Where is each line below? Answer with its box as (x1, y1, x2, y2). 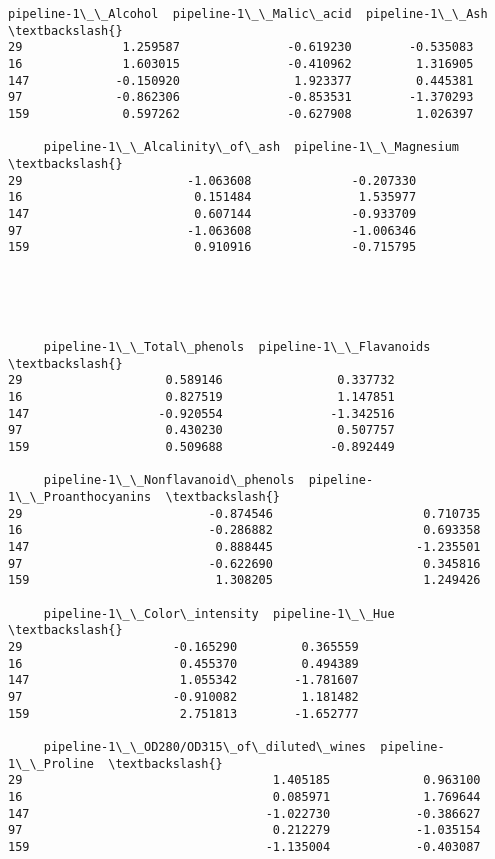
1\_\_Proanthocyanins (8, 490, 152, 505)
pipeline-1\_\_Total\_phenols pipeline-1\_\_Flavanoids (43, 340, 431, 355)
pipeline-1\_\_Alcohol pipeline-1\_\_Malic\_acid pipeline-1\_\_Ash (8, 7, 488, 21)
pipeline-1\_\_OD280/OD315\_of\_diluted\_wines (43, 739, 366, 754)
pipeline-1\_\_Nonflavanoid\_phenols (43, 473, 295, 488)
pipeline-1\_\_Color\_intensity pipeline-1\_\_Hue (43, 606, 395, 621)
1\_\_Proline (8, 756, 94, 771)
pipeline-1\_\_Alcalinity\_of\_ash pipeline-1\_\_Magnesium (43, 140, 460, 155)
